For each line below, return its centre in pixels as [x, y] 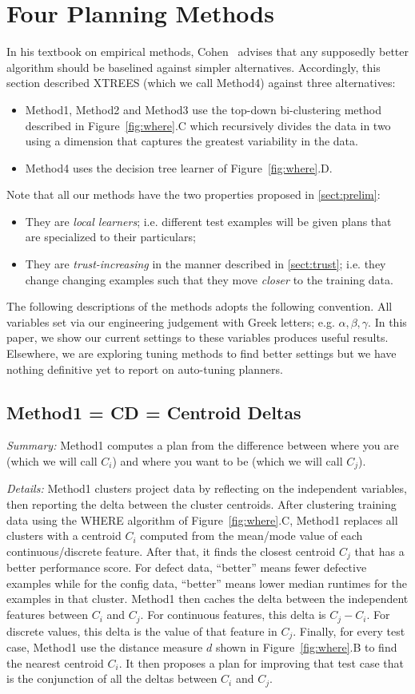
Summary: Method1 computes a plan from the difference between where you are [203, 445]
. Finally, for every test [349, 631]
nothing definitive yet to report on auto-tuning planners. [145, 369]
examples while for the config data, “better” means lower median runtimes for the [207, 583]
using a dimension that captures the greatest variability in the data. [192, 141]
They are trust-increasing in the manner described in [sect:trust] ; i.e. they [206, 264]
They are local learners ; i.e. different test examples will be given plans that [208, 221]
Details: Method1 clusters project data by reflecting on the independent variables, [207, 488]
